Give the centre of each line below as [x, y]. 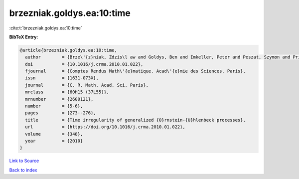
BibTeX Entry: [24, 37]
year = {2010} [54, 141]
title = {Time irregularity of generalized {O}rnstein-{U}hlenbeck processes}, [136, 120]
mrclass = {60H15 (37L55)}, [67, 92]
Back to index [23, 170]
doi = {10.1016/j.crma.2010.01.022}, [84, 64]
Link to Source [24, 161]
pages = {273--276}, [61, 113]
